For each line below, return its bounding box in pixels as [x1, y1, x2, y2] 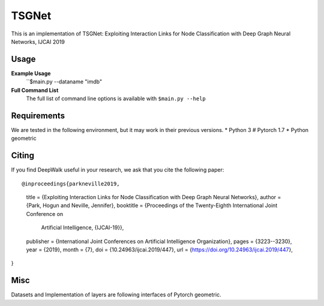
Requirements [11, 110, 65, 121]
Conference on [26, 210, 64, 217]
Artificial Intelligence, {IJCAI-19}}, [41, 224, 124, 231]
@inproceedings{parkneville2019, [22, 180, 120, 187]
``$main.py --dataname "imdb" [26, 78, 102, 85]
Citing [11, 151, 34, 161]
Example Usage [11, 70, 51, 77]
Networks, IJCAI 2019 [11, 38, 65, 45]
